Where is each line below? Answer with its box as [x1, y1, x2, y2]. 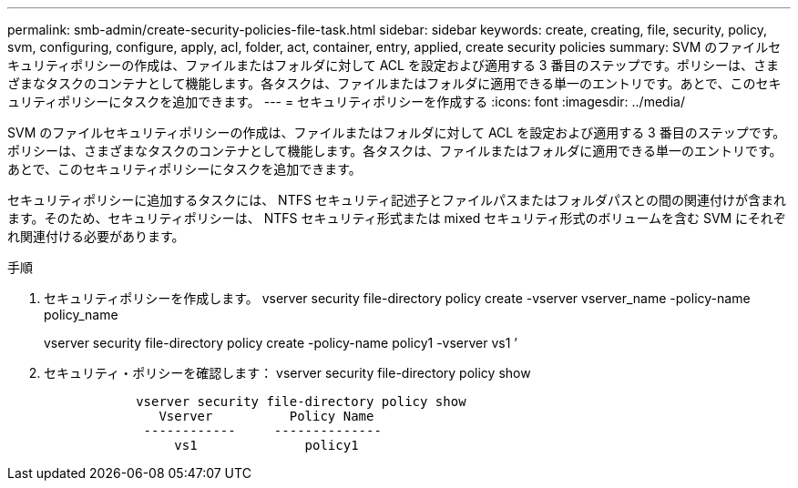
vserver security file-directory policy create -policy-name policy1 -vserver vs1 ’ [44, 335, 518, 351]
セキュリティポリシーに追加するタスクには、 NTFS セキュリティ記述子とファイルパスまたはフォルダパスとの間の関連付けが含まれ [7, 192, 786, 208]
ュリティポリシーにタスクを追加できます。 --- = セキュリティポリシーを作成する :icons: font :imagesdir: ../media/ [7, 94, 685, 109]
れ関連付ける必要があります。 [7, 229, 185, 244]
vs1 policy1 [174, 438, 359, 452]
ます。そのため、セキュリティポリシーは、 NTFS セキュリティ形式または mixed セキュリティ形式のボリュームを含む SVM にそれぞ [7, 210, 786, 226]
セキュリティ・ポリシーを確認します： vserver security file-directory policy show [44, 365, 531, 381]
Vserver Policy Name [159, 409, 374, 423]
